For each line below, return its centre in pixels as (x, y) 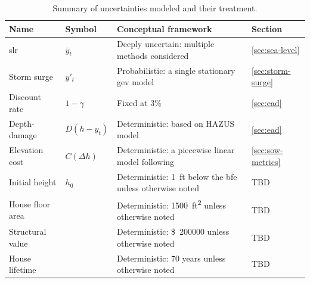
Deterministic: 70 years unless (171, 258)
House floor (30, 203)
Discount (25, 97)
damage (23, 135)
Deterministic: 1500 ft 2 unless (171, 204)
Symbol (81, 28)
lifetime (23, 270)
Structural (28, 231)
